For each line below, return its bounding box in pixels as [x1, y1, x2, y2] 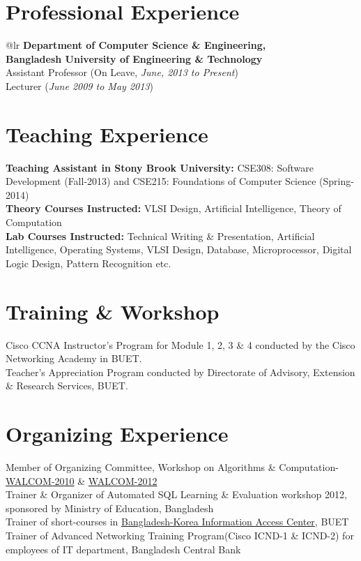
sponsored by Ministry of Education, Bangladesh [6, 500, 214, 515]
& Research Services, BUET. [6, 378, 128, 393]
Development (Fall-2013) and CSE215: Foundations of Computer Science [6, 174, 316, 188]
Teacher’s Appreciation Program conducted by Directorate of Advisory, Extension [6, 364, 355, 379]
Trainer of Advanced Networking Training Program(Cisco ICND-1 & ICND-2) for [6, 528, 354, 542]
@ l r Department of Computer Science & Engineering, [6, 38, 266, 52]
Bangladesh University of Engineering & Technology [6, 51, 263, 66]
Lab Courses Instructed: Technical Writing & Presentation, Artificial [6, 228, 315, 243]
